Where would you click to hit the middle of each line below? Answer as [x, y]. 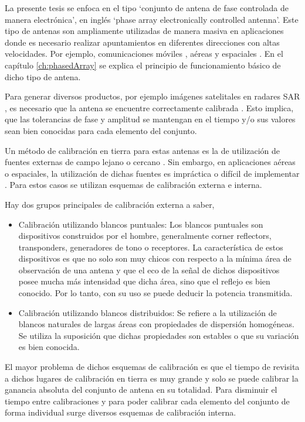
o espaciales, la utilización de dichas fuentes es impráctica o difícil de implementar [152, 173]
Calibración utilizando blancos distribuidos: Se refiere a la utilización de [148, 312]
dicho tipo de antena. [43, 76]
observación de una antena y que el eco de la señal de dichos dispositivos [149, 270]
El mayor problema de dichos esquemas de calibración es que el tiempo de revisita [152, 367]
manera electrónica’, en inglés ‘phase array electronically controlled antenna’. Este [152, 19]
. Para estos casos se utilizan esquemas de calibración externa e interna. [133, 185]
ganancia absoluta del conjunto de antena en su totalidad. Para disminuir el [141, 390]
